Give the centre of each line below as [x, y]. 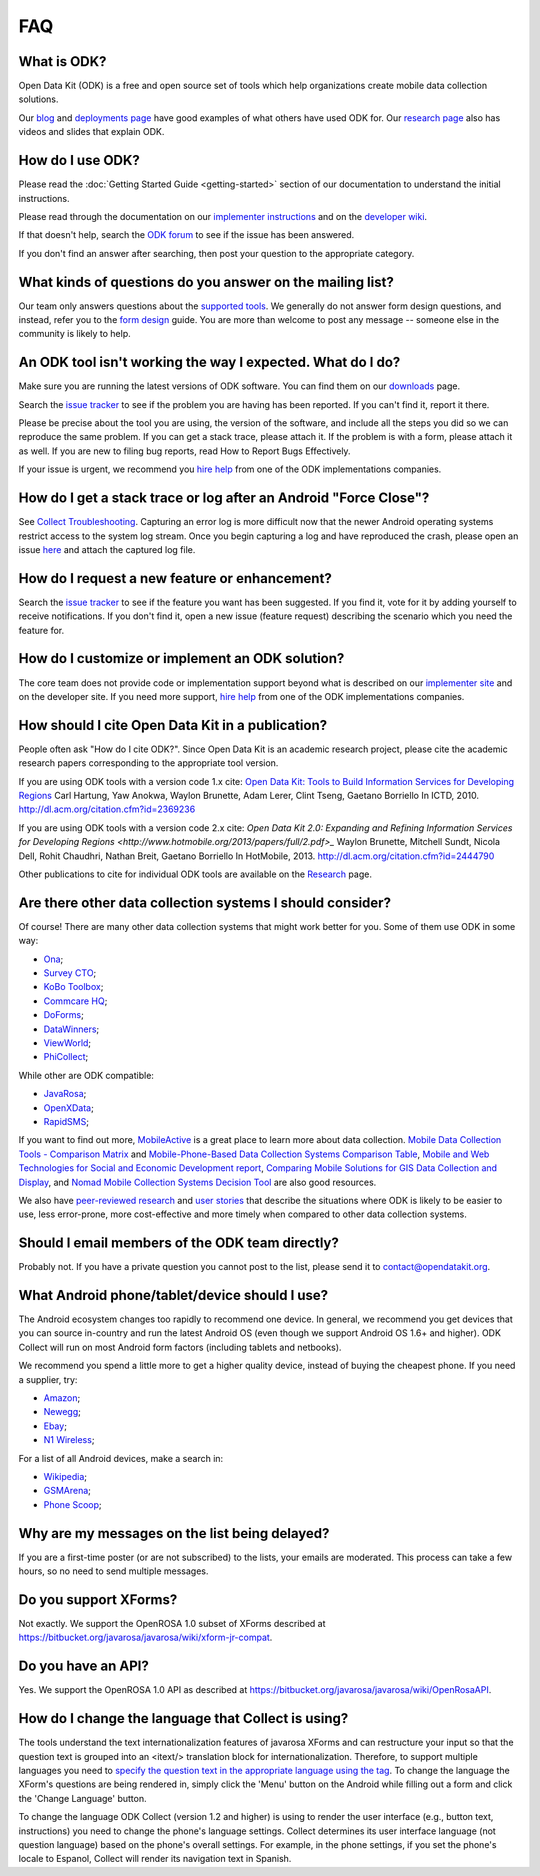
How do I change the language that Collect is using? [183, 1718]
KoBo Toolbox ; [73, 987]
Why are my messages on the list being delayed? [174, 1533]
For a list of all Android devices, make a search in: [121, 1458]
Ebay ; [55, 1426]
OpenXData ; [68, 1107]
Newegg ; [62, 1412]
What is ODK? [62, 61]
